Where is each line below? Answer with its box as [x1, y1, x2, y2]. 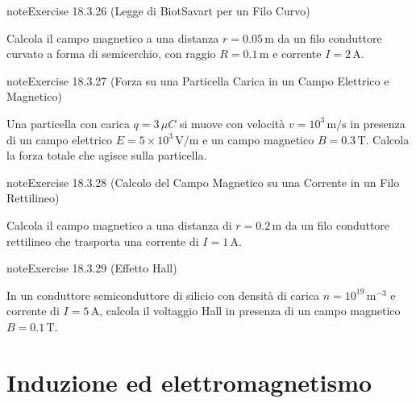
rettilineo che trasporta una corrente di [6, 232, 199, 249]
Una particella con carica [6, 114, 130, 131]
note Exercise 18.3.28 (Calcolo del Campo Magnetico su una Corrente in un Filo [6, 173, 400, 190]
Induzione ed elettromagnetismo [6, 365, 372, 398]
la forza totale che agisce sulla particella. [6, 147, 207, 164]
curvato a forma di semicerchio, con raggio [6, 45, 216, 62]
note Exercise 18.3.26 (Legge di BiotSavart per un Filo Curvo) [6, 2, 310, 19]
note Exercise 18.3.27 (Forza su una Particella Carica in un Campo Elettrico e [6, 72, 389, 89]
